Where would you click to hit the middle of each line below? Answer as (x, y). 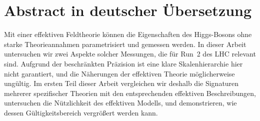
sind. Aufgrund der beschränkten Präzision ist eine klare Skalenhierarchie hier (123, 63)
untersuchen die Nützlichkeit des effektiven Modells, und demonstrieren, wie (120, 103)
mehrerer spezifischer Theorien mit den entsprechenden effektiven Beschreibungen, (130, 93)
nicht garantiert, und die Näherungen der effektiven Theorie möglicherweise (119, 73)
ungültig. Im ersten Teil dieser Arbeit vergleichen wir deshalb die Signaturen (121, 83)
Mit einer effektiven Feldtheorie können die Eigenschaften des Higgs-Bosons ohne (128, 34)
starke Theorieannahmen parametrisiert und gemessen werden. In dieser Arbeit (125, 44)
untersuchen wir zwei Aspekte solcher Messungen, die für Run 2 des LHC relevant (130, 54)
